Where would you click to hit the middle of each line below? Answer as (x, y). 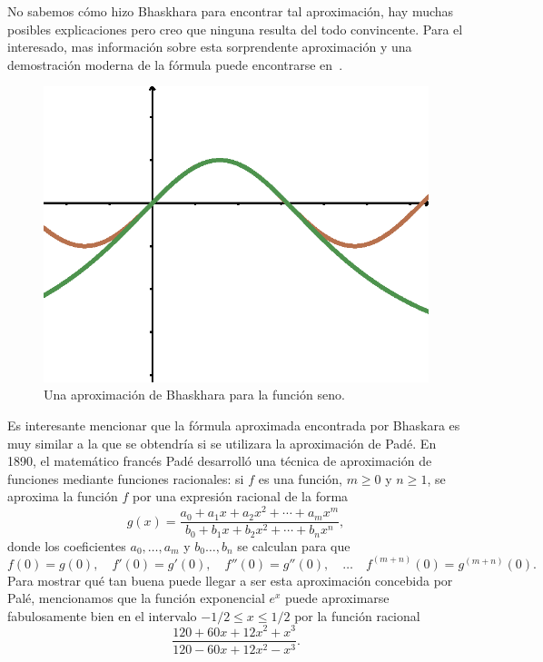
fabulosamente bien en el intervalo (102, 615)
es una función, (300, 478)
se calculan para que (294, 545)
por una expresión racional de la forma (240, 496)
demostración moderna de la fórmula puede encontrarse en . (175, 64)
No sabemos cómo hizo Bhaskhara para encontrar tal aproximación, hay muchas (231, 11)
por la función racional (357, 615)
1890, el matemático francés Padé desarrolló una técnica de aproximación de (220, 461)
